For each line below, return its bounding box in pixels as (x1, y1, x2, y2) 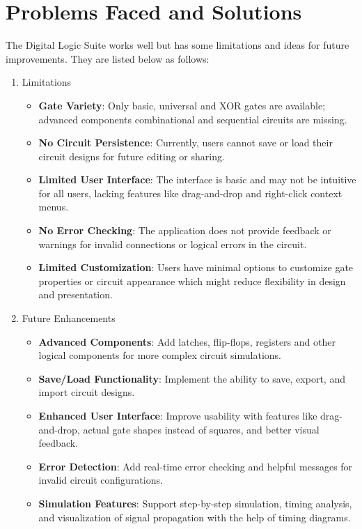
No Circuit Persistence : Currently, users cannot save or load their (38, 135, 333, 150)
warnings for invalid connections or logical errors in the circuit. (38, 236, 307, 251)
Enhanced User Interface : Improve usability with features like (38, 408, 317, 422)
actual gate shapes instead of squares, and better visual (83, 422, 320, 436)
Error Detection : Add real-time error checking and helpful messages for (38, 459, 353, 473)
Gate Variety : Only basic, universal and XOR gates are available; (38, 98, 326, 112)
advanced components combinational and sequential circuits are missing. (38, 112, 347, 126)
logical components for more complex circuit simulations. (38, 348, 281, 362)
